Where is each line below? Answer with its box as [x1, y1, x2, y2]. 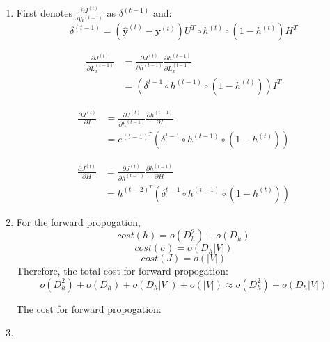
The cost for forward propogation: [16, 301, 162, 316]
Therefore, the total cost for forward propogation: [16, 263, 228, 278]
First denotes [16, 6, 72, 20]
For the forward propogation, [16, 214, 141, 229]
